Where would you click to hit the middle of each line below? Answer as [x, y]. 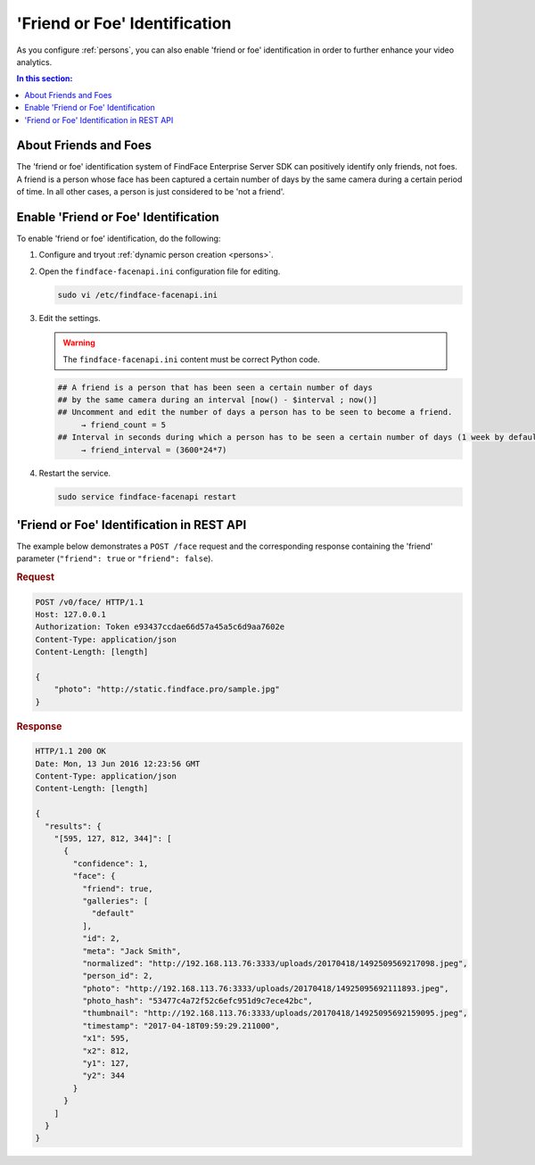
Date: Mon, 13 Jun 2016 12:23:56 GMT [118, 764]
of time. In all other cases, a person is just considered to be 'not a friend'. [151, 192]
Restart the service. [75, 473]
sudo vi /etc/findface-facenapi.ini [138, 295]
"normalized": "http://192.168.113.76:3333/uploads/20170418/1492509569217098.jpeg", [275, 963]
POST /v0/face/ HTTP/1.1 [90, 602]
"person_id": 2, [117, 976]
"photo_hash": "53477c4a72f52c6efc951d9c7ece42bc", [197, 1001]
